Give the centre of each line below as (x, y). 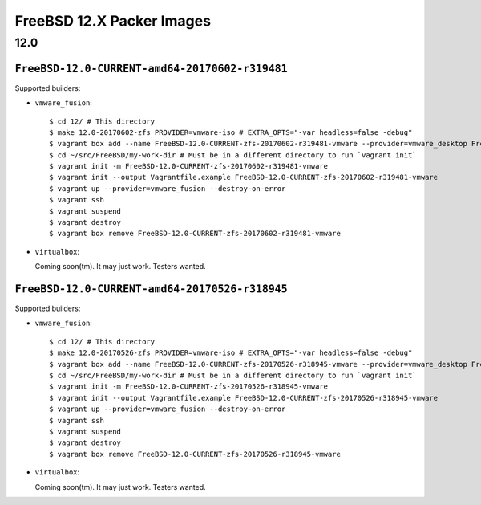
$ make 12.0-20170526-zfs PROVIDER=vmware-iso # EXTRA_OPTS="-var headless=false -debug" (231, 353)
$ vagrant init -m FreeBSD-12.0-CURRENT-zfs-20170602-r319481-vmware (189, 166)
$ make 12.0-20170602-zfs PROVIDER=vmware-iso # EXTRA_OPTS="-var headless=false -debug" (231, 132)
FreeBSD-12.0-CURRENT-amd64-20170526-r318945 (151, 289)
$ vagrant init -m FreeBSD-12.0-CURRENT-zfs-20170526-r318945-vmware (189, 387)
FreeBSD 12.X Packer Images (113, 21)
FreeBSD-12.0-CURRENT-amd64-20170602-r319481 (151, 69)
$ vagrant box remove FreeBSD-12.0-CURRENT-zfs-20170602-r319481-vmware (195, 234)
